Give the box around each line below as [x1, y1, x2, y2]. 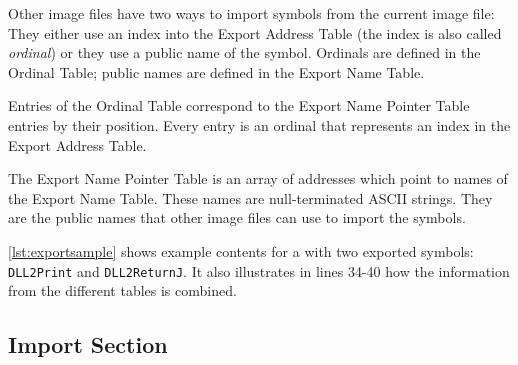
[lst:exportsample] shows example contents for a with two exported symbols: [8, 240, 474, 261]
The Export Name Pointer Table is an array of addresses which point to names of [8, 168, 508, 189]
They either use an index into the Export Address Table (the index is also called [8, 22, 502, 43]
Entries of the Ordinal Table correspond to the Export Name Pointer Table [8, 95, 470, 116]
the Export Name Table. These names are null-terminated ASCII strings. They [8, 187, 493, 208]
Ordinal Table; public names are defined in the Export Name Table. [8, 61, 425, 82]
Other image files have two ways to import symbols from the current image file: [8, 3, 495, 23]
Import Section [8, 329, 168, 360]
